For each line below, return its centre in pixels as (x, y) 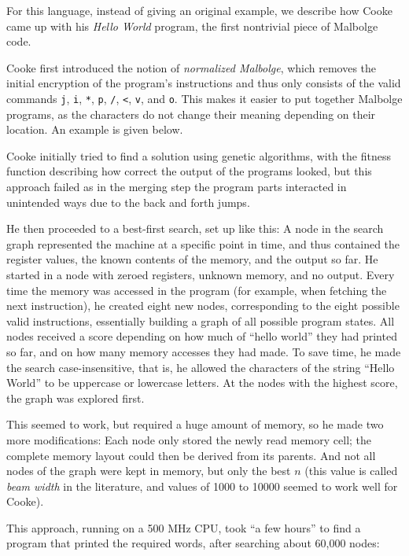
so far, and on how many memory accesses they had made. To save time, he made (204, 351)
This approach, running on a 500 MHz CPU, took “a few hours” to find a (184, 527)
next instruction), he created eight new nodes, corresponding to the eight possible (203, 306)
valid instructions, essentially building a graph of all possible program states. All (201, 320)
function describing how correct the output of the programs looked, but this (189, 171)
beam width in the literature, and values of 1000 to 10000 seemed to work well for (202, 486)
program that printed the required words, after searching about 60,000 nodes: (193, 543)
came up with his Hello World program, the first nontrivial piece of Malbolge (192, 26)
